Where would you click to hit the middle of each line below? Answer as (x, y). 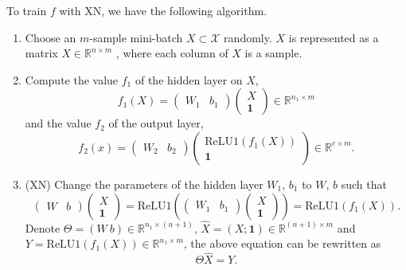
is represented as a (334, 37)
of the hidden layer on (189, 79)
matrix (41, 53)
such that (364, 184)
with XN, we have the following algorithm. (163, 10)
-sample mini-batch (136, 37)
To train (27, 10)
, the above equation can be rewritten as (282, 243)
